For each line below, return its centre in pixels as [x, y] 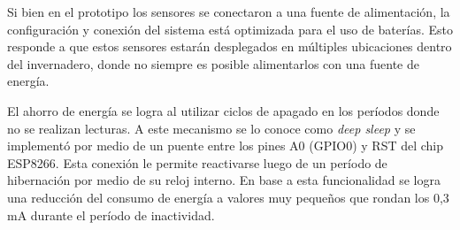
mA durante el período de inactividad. [111, 215]
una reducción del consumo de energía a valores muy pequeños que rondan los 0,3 [228, 197]
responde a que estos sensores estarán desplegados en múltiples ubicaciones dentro [230, 46]
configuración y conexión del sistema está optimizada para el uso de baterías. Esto [230, 29]
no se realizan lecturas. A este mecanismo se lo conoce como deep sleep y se [211, 128]
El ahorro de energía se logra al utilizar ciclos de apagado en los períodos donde [223, 110]
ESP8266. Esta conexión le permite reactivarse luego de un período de [197, 162]
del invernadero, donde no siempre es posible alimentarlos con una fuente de [213, 63]
